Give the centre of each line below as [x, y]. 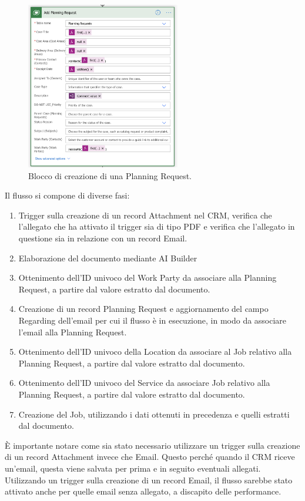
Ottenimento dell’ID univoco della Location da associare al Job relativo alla [155, 352]
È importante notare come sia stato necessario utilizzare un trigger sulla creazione [152, 445]
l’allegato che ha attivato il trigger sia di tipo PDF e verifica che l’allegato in [157, 226]
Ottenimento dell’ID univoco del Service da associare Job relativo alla [144, 383]
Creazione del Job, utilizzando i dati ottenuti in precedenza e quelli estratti [154, 414]
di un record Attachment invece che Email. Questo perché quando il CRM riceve [150, 457]
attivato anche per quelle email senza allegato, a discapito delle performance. [143, 491]
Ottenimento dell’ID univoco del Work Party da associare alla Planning [148, 278]
